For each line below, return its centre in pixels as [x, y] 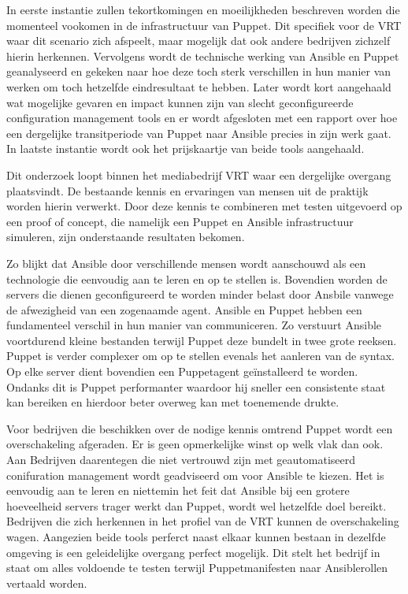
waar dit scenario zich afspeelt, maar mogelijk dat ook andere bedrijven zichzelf [198, 41]
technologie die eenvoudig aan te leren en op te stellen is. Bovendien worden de [197, 278]
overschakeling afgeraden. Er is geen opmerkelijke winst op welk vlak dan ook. [195, 444]
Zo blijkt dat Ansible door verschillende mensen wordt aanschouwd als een [186, 263]
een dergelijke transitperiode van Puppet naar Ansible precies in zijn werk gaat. [199, 133]
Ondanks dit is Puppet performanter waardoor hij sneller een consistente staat [196, 386]
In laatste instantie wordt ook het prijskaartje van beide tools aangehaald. [185, 148]
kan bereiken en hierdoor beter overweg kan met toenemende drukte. [173, 402]
